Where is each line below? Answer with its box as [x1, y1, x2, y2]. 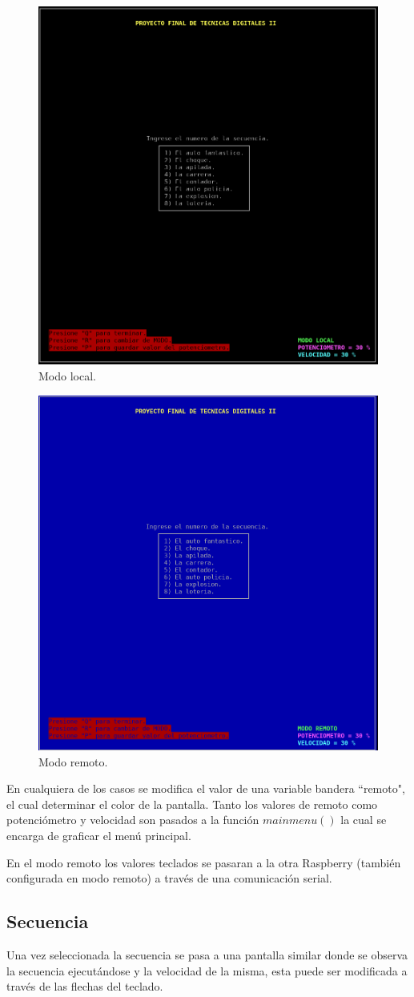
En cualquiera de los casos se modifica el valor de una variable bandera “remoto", [6, 780, 405, 797]
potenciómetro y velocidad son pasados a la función [6, 811, 259, 828]
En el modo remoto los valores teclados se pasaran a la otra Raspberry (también [6, 854, 401, 870]
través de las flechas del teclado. [6, 978, 163, 995]
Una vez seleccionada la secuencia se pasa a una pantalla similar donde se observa [6, 946, 408, 963]
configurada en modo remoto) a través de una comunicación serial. [6, 870, 332, 886]
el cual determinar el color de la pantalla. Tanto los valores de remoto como [6, 795, 378, 812]
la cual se [340, 811, 387, 828]
